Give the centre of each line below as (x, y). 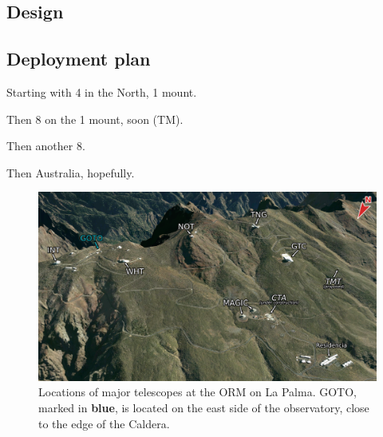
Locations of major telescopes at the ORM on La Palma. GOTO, (197, 392)
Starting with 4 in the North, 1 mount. (102, 91)
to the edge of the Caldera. (104, 423)
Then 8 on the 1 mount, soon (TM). (95, 119)
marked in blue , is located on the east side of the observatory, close (204, 407)
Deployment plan (79, 59)
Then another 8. (46, 146)
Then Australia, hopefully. (71, 172)
